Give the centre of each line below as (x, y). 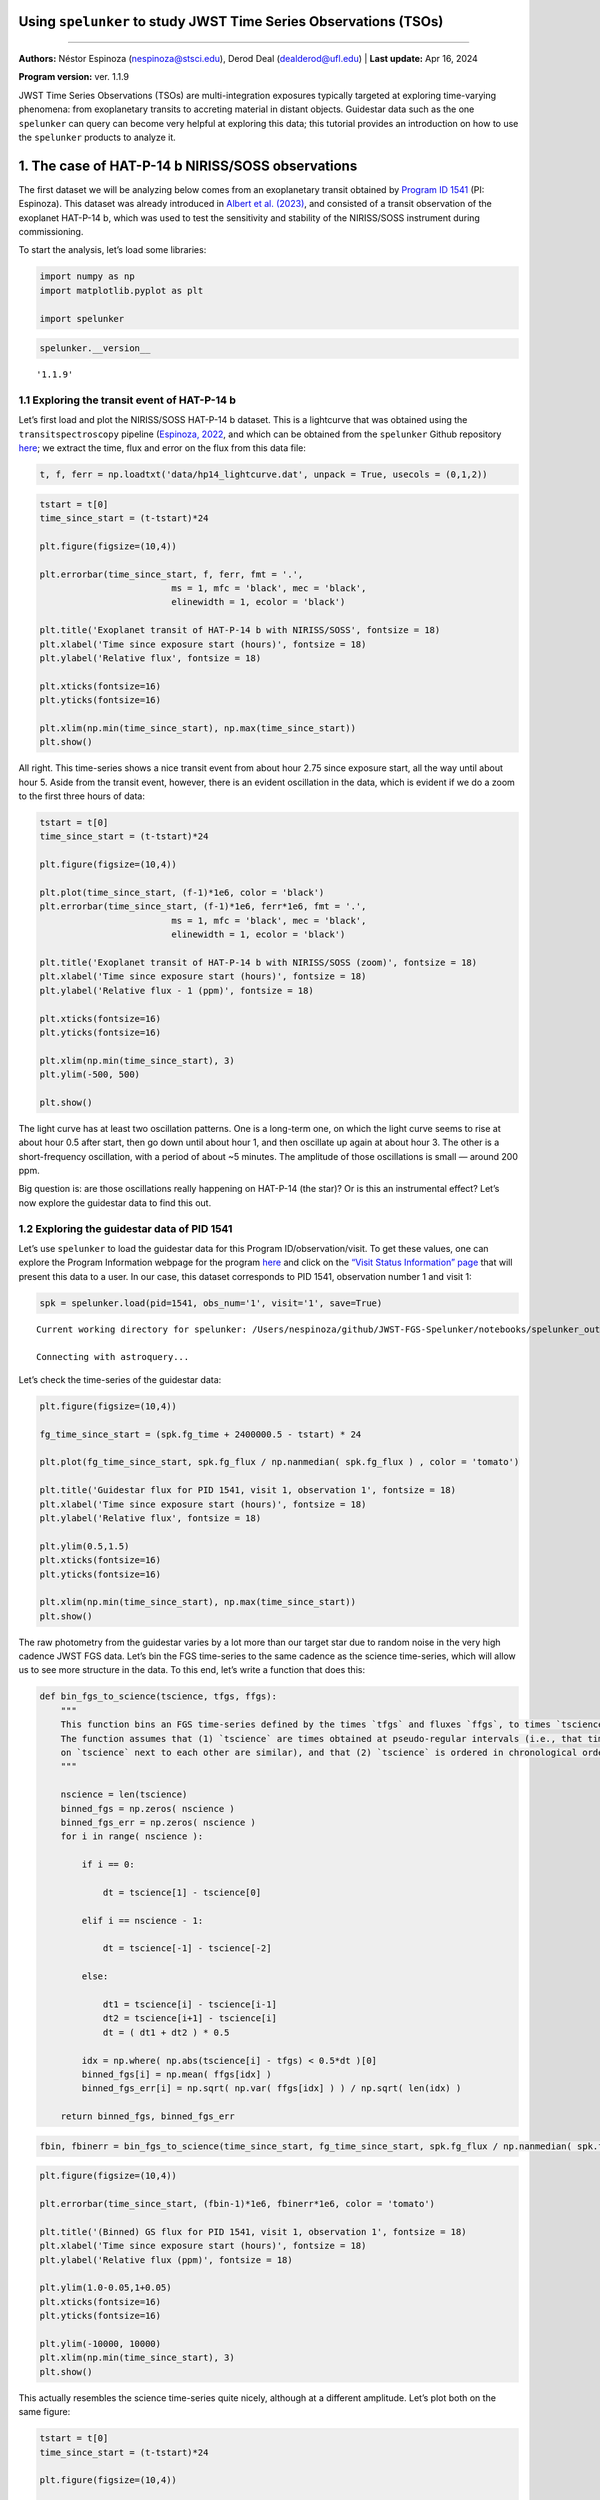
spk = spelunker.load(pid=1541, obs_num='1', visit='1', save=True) (211, 1303)
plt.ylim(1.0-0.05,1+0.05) (105, 2288)
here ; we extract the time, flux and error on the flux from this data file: (162, 448)
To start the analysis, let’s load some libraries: (112, 250)
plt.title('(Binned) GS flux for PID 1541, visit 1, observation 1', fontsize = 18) (253, 2231)
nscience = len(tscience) (124, 1794)
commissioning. (51, 232)
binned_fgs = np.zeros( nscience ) (147, 1808)
